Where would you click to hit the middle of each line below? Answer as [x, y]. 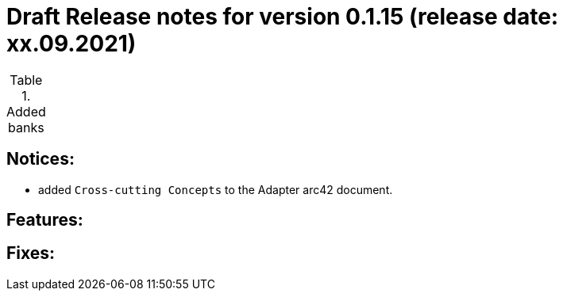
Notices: [40, 159]
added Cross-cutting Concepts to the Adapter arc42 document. [216, 189]
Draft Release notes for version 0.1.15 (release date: [283, 17]
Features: [45, 220]
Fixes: [31, 253]
